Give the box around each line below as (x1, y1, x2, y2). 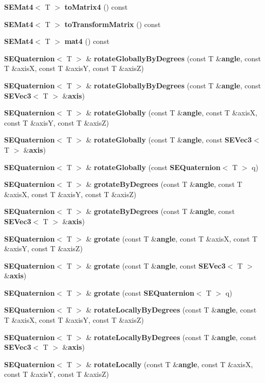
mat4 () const (64, 36, 110, 46)
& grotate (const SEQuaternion (86, 287, 195, 298)
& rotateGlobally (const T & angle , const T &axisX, (86, 107, 257, 118)
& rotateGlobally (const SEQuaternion (86, 161, 221, 172)
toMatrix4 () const (64, 2, 128, 12)
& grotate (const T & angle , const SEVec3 (86, 260, 226, 271)
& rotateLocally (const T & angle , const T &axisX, (86, 358, 253, 369)
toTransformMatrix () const (64, 18, 161, 29)
